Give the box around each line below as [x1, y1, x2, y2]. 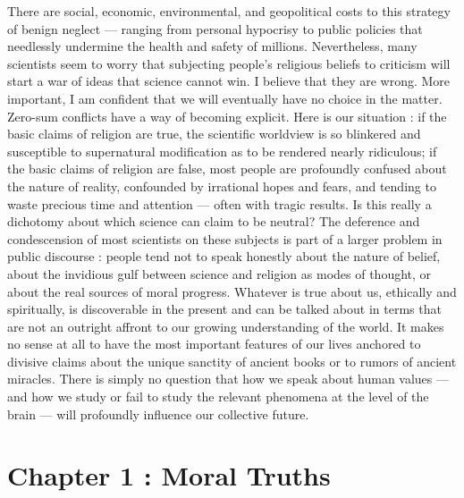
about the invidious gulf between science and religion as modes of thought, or [7, 264, 432, 283]
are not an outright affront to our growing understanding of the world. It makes [7, 317, 444, 335]
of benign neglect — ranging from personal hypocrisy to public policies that [7, 19, 423, 38]
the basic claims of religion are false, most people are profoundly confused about [7, 159, 447, 178]
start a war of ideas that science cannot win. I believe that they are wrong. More [7, 72, 451, 90]
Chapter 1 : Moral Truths [7, 457, 331, 494]
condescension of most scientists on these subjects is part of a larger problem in [7, 229, 443, 248]
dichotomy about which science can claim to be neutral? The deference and [7, 212, 420, 231]
